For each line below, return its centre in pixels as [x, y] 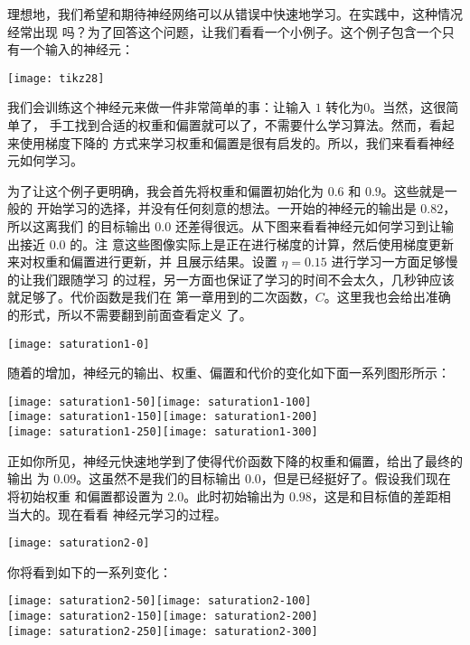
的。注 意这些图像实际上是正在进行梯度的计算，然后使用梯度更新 [262, 243]
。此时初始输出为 [235, 495]
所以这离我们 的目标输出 [79, 226]
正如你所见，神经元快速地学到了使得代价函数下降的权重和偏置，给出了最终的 [235, 460]
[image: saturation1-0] [79, 344]
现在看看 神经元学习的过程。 [142, 514]
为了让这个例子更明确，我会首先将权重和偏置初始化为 [165, 190]
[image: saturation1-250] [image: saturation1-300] [163, 432]
